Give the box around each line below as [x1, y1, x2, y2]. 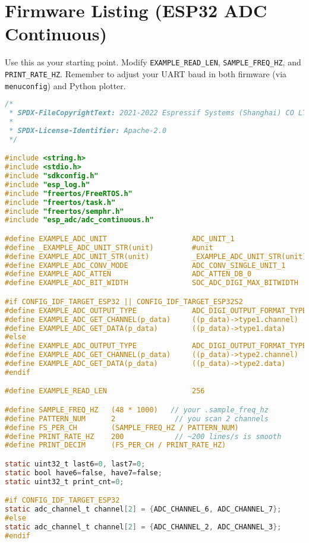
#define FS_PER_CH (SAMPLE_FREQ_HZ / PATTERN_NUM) [5, 423, 239, 432]
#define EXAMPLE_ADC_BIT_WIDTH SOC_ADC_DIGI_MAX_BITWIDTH [5, 279, 298, 288]
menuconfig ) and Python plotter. [5, 79, 126, 91]
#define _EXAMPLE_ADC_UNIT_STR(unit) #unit [5, 243, 213, 252]
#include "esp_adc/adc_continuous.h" [5, 216, 154, 225]
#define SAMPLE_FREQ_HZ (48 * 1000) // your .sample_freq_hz [5, 405, 269, 414]
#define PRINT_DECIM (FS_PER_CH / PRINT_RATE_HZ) [5, 441, 226, 450]
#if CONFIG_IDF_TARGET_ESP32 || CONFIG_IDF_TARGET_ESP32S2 [5, 297, 243, 306]
